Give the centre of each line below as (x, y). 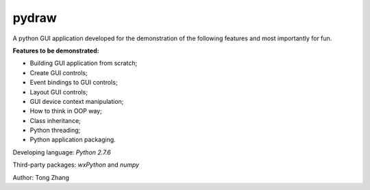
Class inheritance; (56, 120)
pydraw (35, 18)
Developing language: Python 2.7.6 (62, 152)
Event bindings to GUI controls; (74, 83)
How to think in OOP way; (66, 111)
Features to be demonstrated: (56, 51)
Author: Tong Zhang (41, 177)
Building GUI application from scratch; (84, 63)
